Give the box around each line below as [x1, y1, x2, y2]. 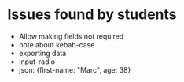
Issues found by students [7, 6, 177, 24]
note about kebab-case [18, 39, 95, 49]
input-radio [18, 57, 56, 66]
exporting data [18, 48, 67, 58]
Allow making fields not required [18, 32, 124, 41]
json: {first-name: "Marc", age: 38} [18, 65, 131, 74]
